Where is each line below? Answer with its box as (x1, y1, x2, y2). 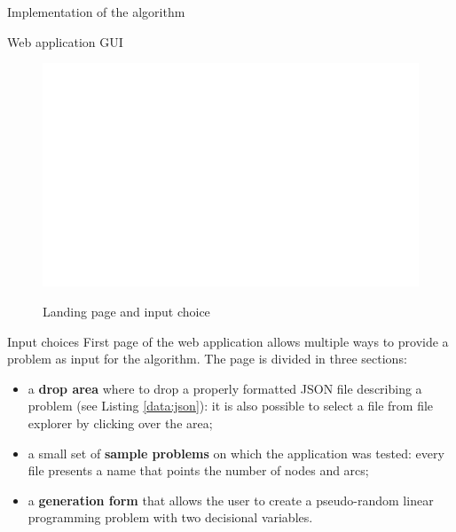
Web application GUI (7, 32, 123, 51)
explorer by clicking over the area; (28, 413, 213, 432)
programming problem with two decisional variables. (28, 508, 313, 527)
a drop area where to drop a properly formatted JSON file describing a (28, 379, 422, 397)
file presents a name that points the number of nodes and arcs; (28, 461, 369, 480)
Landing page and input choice (43, 301, 210, 320)
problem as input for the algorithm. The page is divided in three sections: (7, 349, 407, 368)
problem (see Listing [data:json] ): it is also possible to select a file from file (28, 396, 434, 415)
